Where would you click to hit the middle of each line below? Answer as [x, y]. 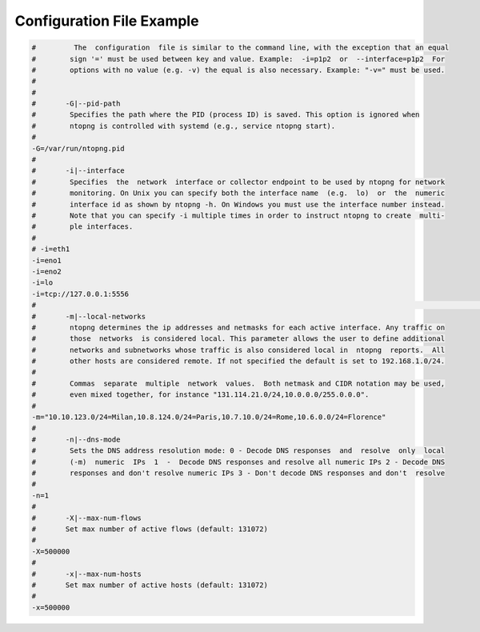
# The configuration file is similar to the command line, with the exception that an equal [240, 48]
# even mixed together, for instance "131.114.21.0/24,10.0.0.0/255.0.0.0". [200, 395]
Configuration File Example [107, 21]
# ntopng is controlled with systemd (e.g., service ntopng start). [184, 126]
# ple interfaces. [82, 227]
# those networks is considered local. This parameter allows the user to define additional [238, 339]
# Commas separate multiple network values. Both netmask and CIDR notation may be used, [238, 383]
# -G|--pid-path [76, 104]
